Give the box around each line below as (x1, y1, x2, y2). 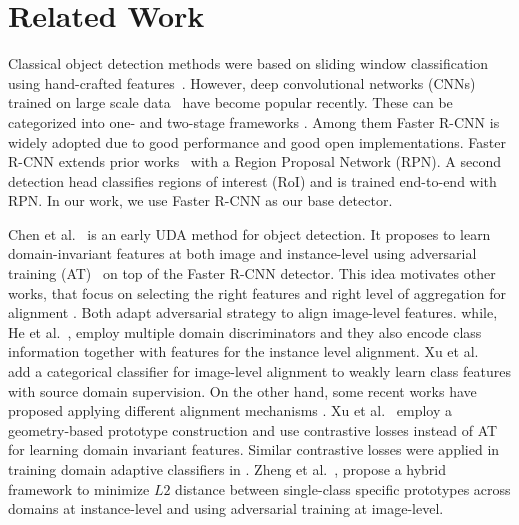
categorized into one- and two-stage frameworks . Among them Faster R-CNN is (8, 111, 500, 132)
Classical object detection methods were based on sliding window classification (8, 53, 489, 74)
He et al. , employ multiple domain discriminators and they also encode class (8, 321, 482, 342)
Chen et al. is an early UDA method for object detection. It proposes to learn (8, 223, 491, 244)
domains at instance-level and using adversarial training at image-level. (8, 498, 444, 519)
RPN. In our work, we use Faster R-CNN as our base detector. (8, 190, 393, 211)
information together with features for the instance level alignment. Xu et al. (8, 341, 479, 362)
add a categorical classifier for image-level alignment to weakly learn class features (8, 361, 511, 382)
